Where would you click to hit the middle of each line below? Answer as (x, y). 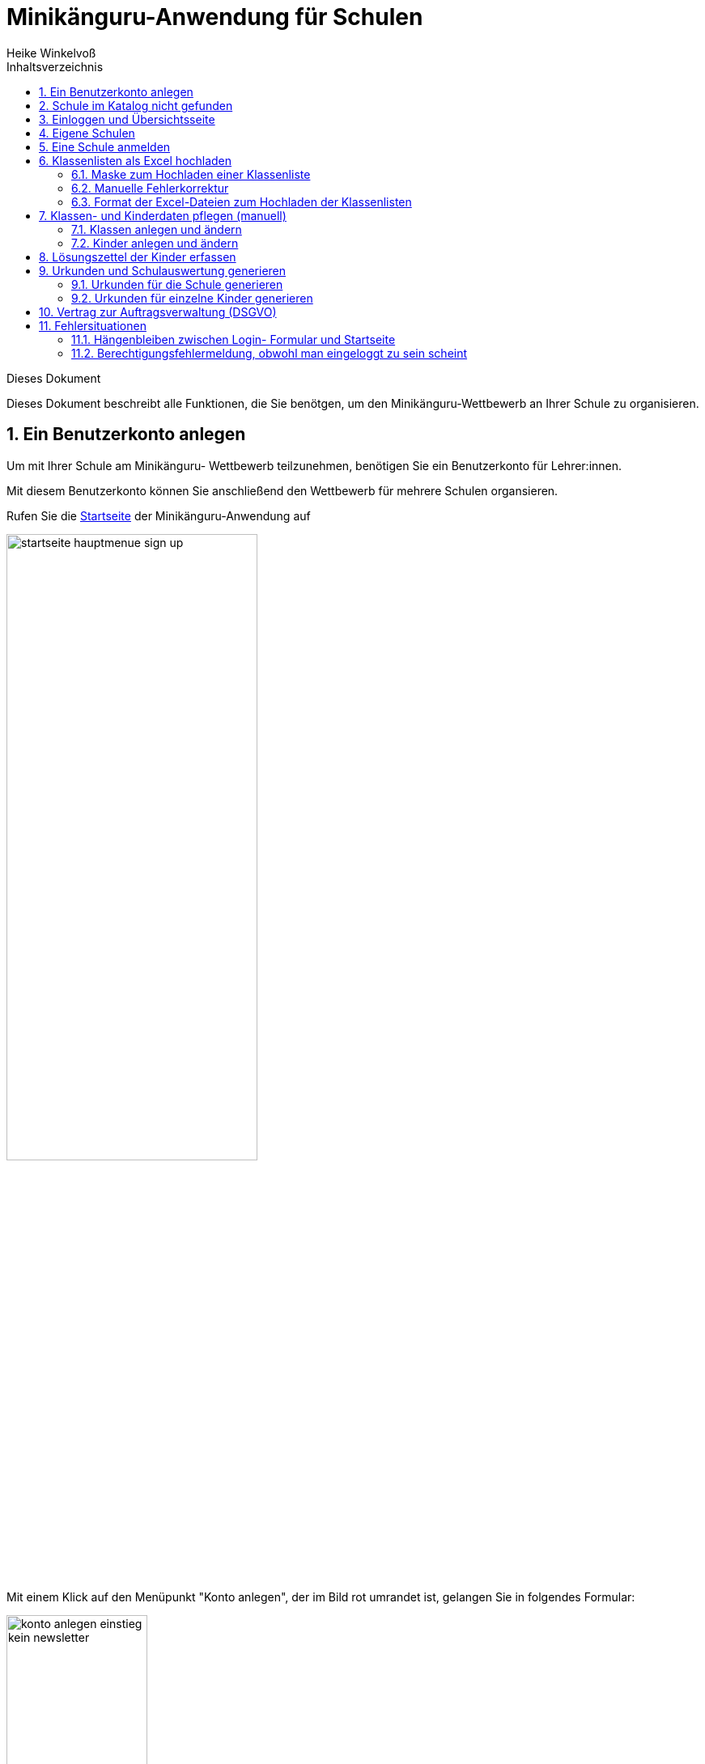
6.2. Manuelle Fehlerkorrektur (150, 188)
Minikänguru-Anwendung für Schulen (215, 17)
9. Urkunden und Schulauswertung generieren (163, 270)
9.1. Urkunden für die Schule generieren (177, 284)
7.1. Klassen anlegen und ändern (157, 229)
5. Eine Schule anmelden (105, 146)
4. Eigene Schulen (87, 133)
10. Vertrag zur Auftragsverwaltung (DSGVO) (158, 312)
